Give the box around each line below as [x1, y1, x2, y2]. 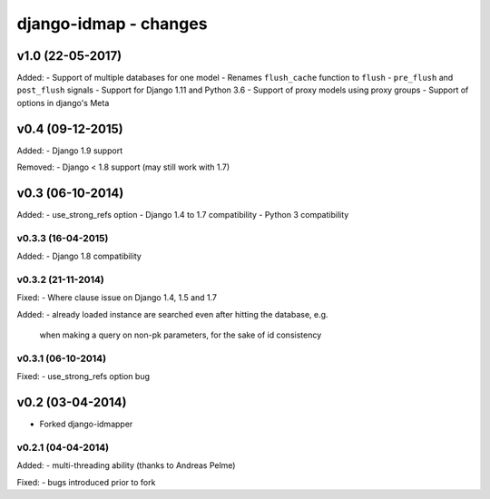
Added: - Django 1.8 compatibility [16, 250, 142, 262]
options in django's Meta [16, 97, 110, 108]
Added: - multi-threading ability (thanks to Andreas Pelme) [16, 460, 236, 471]
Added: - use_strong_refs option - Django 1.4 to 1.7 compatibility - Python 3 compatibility [16, 210, 349, 220]
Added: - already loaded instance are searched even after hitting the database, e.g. [16, 308, 328, 319]
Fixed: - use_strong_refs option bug [16, 371, 150, 382]
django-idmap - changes [16, 14, 208, 34]
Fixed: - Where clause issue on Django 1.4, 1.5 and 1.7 [16, 292, 218, 303]
